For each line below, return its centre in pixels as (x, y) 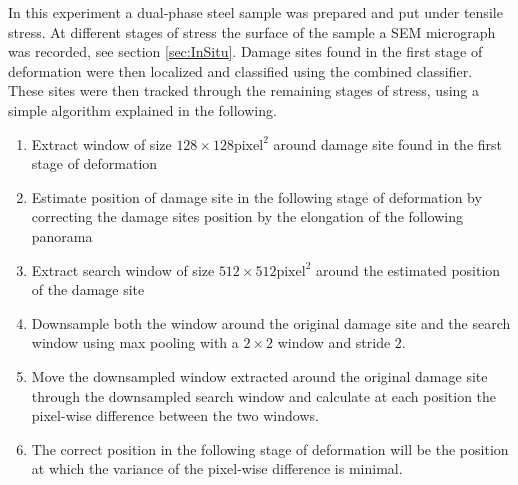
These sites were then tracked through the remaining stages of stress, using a (243, 90)
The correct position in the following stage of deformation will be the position (270, 448)
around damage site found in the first (388, 143)
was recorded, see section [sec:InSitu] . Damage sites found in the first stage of (245, 51)
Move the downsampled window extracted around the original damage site (259, 375)
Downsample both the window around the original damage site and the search (271, 322)
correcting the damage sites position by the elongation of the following (247, 216)
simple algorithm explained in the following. (142, 109)
